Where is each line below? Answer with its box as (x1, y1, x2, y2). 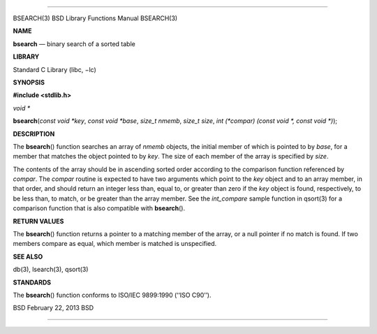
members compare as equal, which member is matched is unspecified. (13, 240, 217, 248)
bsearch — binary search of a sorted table (13, 39, 135, 48)
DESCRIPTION (13, 129, 55, 138)
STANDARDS (13, 278, 52, 286)
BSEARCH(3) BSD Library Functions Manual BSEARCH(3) (13, 14, 178, 22)
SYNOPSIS (13, 78, 45, 87)
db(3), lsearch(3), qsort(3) (13, 266, 89, 274)
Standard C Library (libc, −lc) (13, 65, 97, 73)
